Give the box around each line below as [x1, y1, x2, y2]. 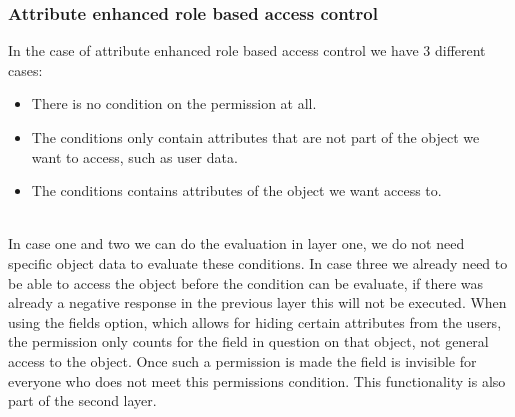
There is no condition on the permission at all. [31, 93, 317, 114]
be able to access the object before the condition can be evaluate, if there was [8, 272, 484, 293]
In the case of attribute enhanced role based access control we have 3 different [8, 40, 486, 61]
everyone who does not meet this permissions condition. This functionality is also [8, 370, 506, 391]
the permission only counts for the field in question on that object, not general [8, 331, 489, 352]
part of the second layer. [8, 390, 157, 411]
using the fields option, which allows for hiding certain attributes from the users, [8, 311, 502, 332]
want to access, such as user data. [31, 146, 238, 167]
